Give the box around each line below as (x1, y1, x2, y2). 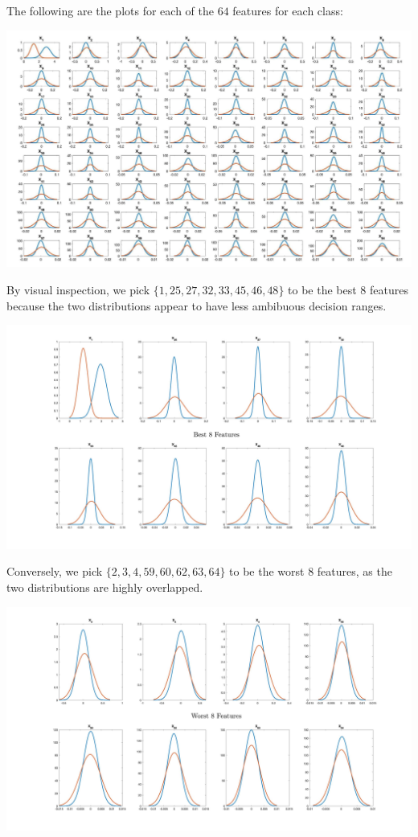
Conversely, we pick (6, 563, 103, 580)
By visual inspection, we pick (6, 281, 150, 297)
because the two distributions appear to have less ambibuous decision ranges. (6, 297, 387, 314)
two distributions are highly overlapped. (6, 578, 203, 595)
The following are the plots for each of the (6, 2, 214, 18)
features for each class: (232, 2, 343, 18)
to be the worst (229, 563, 305, 580)
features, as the (317, 563, 392, 580)
